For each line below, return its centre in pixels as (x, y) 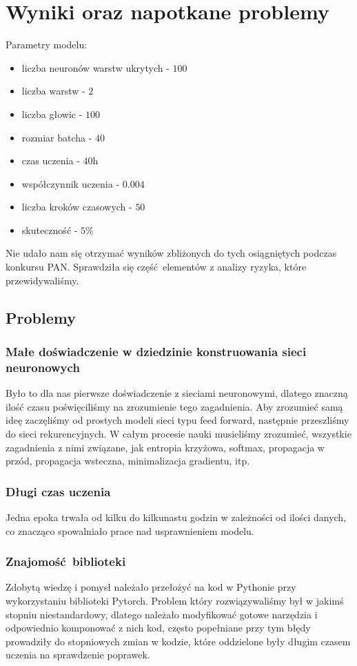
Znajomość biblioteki (66, 561)
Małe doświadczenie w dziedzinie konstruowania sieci (156, 351)
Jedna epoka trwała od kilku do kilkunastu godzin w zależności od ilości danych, (176, 517)
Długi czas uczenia (58, 491)
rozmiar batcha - (57, 137)
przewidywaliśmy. (42, 280)
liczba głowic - (52, 114)
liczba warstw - (53, 91)
